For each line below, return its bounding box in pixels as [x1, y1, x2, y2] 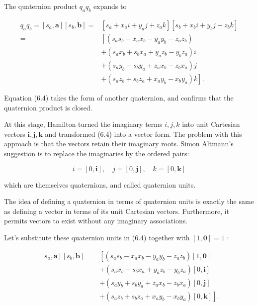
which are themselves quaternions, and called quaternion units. [4, 179, 196, 190]
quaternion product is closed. [4, 102, 92, 112]
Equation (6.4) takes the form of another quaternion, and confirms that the [4, 92, 234, 102]
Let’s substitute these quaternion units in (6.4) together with [4, 232, 190, 242]
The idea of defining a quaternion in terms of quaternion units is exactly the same [4, 196, 254, 206]
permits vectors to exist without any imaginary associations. [4, 215, 188, 226]
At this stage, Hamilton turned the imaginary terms [4, 119, 163, 129]
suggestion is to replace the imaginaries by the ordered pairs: [4, 148, 189, 158]
